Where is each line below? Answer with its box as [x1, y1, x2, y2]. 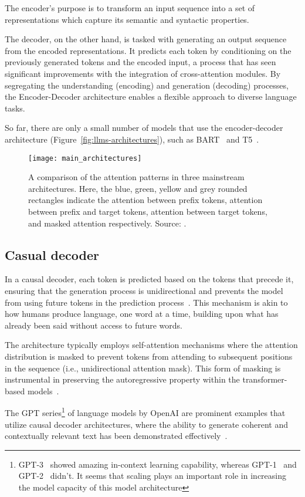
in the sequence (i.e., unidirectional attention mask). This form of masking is [5, 361, 281, 374]
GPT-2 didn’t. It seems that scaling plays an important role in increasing [18, 469, 286, 482]
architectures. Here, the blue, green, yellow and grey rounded [28, 182, 248, 194]
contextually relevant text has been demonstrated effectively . [5, 430, 228, 442]
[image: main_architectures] [28, 154, 142, 163]
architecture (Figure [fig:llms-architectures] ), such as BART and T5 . [5, 133, 259, 145]
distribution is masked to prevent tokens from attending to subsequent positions [5, 350, 293, 362]
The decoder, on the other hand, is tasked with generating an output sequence [5, 33, 287, 45]
